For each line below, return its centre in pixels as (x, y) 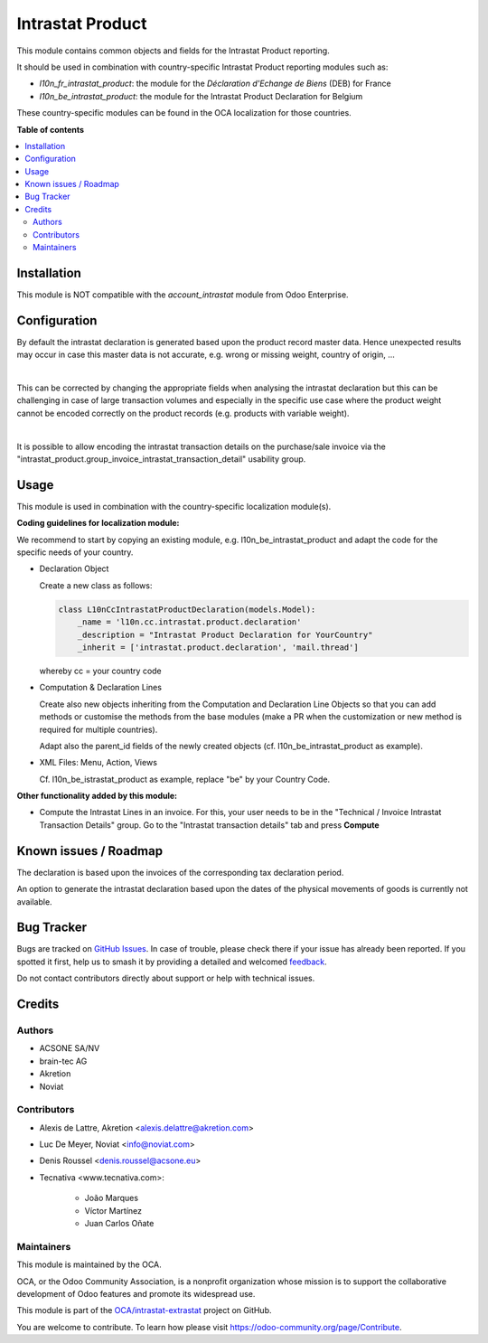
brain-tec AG (63, 1061)
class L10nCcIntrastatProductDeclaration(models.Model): (187, 609)
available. (35, 902)
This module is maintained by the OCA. (89, 1264)
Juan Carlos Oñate (119, 1224)
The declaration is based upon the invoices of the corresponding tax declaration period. (180, 872)
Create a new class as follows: (96, 585)
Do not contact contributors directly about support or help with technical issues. (166, 978)
